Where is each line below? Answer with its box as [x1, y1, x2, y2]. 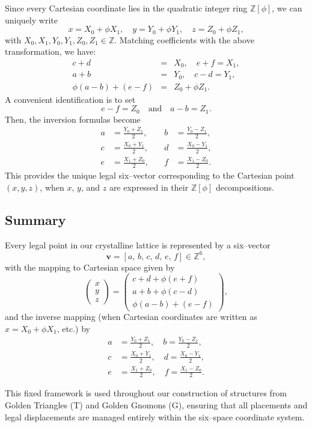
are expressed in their [109, 180, 189, 193]
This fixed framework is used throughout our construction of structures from [5, 387, 287, 399]
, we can [272, 2, 302, 14]
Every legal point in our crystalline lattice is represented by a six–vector [5, 238, 271, 251]
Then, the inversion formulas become [5, 112, 141, 125]
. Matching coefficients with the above [114, 33, 254, 46]
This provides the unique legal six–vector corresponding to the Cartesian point [5, 169, 295, 182]
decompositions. [215, 180, 274, 193]
